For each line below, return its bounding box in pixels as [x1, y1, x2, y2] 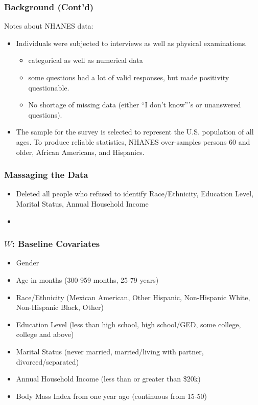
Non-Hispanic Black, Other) [16, 302, 104, 312]
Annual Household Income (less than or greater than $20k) [16, 373, 201, 384]
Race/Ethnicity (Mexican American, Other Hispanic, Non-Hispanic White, [16, 291, 250, 302]
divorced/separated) [16, 356, 79, 367]
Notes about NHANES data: [4, 20, 93, 31]
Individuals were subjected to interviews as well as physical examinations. [16, 37, 247, 48]
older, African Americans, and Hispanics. [16, 146, 145, 157]
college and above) [16, 329, 74, 340]
